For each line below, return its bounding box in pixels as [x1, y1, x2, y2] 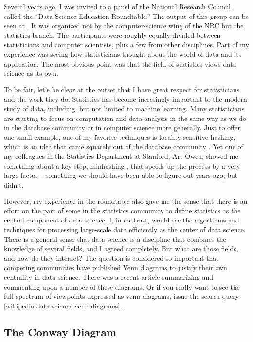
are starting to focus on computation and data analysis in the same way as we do [4, 113, 246, 123]
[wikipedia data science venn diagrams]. [4, 300, 122, 310]
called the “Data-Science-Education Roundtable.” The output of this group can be [4, 11, 249, 21]
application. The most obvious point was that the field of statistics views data [4, 58, 236, 68]
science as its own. [4, 68, 58, 78]
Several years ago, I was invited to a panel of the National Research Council [4, 1, 231, 11]
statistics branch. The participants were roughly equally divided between [4, 30, 221, 40]
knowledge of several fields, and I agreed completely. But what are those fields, [4, 243, 238, 254]
